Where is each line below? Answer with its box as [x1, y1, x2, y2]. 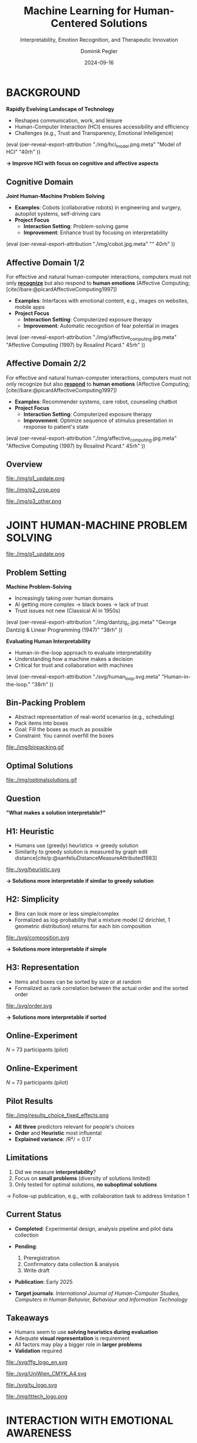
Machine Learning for [23, 4, 132, 18]
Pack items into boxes [14, 719, 68, 727]
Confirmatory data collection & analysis [23, 1260, 120, 1267]
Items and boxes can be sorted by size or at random [14, 978, 142, 985]
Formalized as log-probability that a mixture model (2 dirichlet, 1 [14, 916, 170, 923]
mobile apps [14, 304, 45, 311]
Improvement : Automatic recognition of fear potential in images [23, 323, 179, 330]
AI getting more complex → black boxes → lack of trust [14, 601, 149, 608]
